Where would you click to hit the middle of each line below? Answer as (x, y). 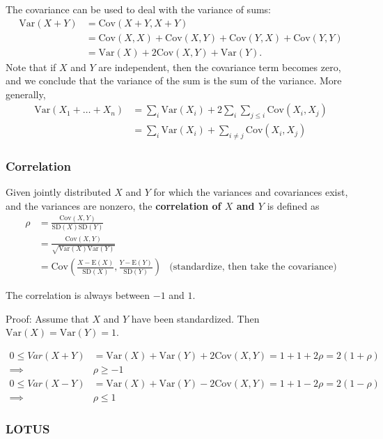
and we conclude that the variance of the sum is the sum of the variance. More (174, 80)
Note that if (31, 67)
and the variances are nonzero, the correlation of (114, 205)
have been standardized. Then (195, 318)
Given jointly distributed (58, 192)
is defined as (293, 205)
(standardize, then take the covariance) (253, 267)
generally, (26, 94)
